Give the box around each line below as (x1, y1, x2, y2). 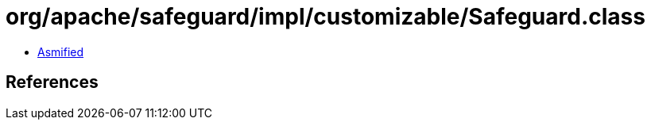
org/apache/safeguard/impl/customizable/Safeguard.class (6, 3, 645, 30)
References (6, 72, 99, 93)
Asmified (37, 44, 84, 59)
